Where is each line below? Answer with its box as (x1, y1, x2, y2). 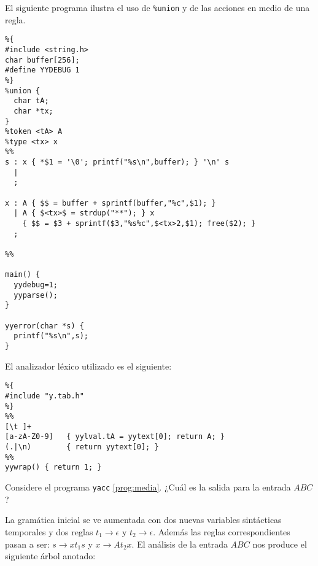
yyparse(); (14, 290, 58, 300)
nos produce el (252, 537, 307, 550)
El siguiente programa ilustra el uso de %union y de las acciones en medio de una (5, 1, 310, 14)
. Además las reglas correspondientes (153, 525, 290, 538)
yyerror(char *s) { (5, 321, 84, 330)
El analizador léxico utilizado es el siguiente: (5, 359, 172, 372)
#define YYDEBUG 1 (5, 66, 80, 75)
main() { (5, 270, 41, 279)
